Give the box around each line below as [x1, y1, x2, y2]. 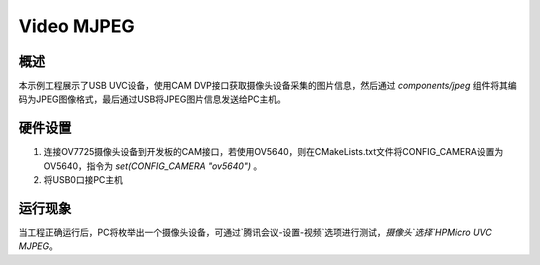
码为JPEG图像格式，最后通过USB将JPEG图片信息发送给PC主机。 [18, 93, 287, 105]
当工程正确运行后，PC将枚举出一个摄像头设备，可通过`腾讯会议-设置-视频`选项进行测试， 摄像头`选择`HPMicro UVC [18, 226, 492, 239]
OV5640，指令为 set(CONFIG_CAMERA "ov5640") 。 [43, 160, 263, 172]
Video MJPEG [18, 15, 135, 37]
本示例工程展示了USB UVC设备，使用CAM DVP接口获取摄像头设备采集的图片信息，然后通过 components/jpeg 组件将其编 [18, 80, 517, 92]
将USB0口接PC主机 [43, 174, 124, 186]
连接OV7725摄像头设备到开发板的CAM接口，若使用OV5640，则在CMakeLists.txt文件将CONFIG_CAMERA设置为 [43, 146, 504, 158]
